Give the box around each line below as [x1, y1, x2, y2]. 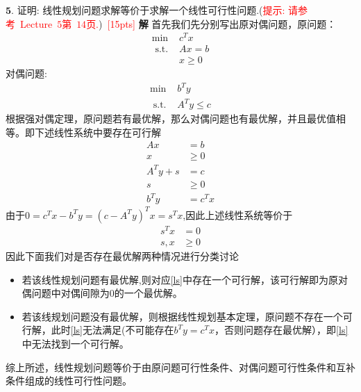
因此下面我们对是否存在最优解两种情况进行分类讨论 [6, 249, 239, 263]
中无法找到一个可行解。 [22, 336, 129, 350]
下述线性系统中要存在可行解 [34, 124, 161, 139]
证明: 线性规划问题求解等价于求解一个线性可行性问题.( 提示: [17, 3, 285, 17]
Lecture [19, 16, 53, 31]
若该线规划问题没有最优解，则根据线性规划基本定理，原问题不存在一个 [22, 309, 343, 323]
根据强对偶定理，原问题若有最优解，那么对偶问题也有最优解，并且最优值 [6, 111, 336, 126]
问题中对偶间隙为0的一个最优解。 [31, 286, 183, 300]
